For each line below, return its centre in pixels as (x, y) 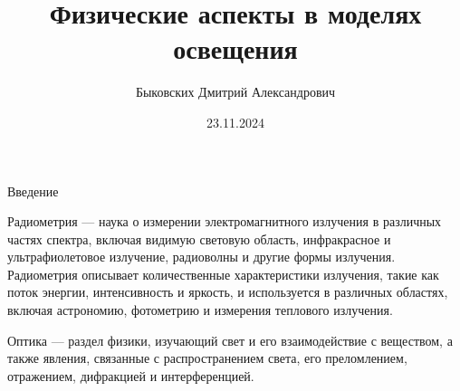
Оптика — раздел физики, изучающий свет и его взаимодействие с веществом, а (230, 340)
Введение (33, 191)
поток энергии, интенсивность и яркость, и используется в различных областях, (228, 292)
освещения (235, 48)
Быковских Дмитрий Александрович (235, 92)
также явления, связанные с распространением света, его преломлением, (207, 358)
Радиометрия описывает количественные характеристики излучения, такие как (223, 274)
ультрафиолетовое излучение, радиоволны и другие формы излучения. (201, 257)
